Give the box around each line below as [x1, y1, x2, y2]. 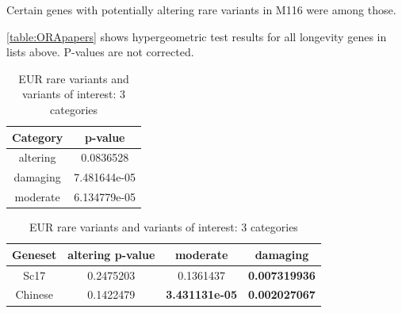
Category [12, 128, 63, 145]
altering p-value [67, 246, 155, 262]
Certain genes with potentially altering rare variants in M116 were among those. [6, 2, 396, 17]
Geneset [12, 246, 57, 262]
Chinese [15, 286, 53, 303]
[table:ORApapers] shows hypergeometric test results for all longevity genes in [6, 28, 387, 44]
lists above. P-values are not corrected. [6, 44, 194, 60]
